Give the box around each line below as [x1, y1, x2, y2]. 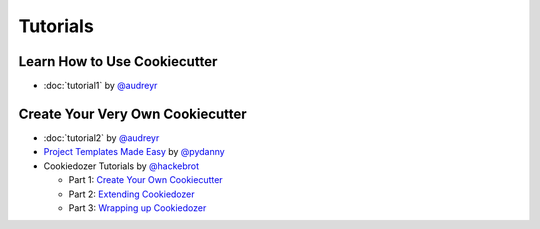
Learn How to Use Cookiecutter [18, 53, 218, 70]
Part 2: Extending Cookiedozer [68, 188, 195, 200]
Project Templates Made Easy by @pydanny [43, 146, 225, 158]
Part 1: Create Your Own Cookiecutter [68, 174, 224, 186]
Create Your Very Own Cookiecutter [18, 105, 247, 122]
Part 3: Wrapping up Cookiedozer [68, 201, 207, 214]
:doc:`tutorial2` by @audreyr [43, 131, 160, 144]
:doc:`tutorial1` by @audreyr [43, 80, 158, 92]
